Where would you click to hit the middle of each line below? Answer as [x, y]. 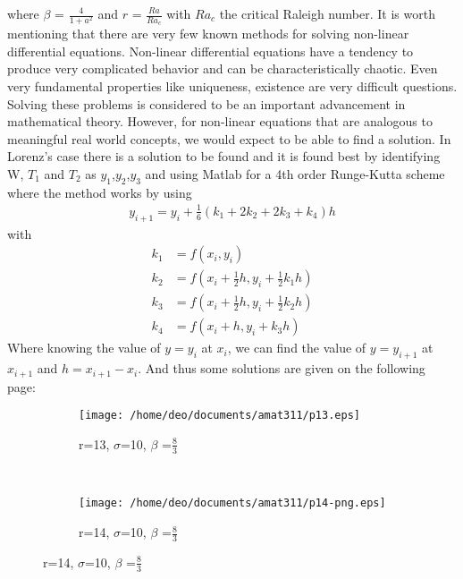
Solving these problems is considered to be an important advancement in [206, 103]
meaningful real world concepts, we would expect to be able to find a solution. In [229, 138]
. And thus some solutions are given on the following [282, 368]
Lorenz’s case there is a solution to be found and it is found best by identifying [224, 156]
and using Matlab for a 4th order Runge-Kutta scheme [295, 173]
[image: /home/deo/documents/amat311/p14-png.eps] [232, 503]
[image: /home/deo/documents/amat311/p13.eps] [219, 416]
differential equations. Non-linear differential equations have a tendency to [210, 51]
